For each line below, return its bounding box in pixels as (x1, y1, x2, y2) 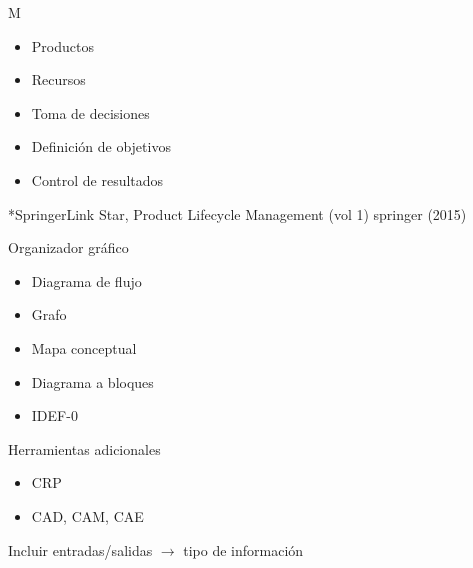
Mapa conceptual (31, 337, 137, 358)
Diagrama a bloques (31, 371, 154, 392)
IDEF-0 (31, 405, 78, 426)
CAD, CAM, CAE (31, 505, 144, 526)
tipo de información (183, 539, 304, 560)
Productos (31, 35, 94, 56)
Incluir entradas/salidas (8, 539, 153, 560)
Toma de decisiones (31, 102, 150, 123)
